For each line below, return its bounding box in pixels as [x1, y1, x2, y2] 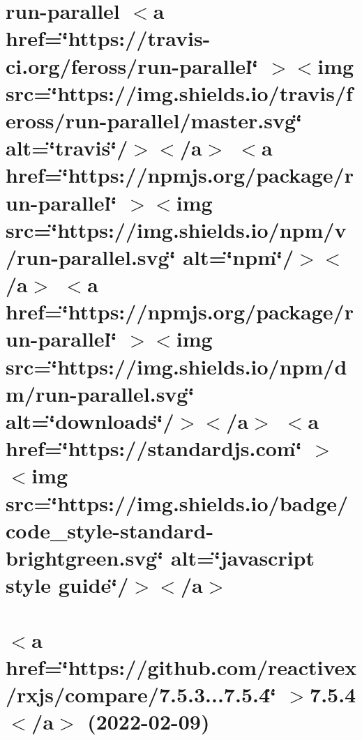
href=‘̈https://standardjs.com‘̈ [6, 434, 302, 462]
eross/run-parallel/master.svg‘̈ [6, 105, 302, 134]
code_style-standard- [6, 515, 214, 544]
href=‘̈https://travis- [6, 24, 211, 52]
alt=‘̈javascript [170, 543, 315, 571]
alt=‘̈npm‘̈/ [183, 242, 294, 271]
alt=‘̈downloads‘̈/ [6, 407, 174, 435]
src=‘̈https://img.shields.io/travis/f [6, 78, 353, 107]
